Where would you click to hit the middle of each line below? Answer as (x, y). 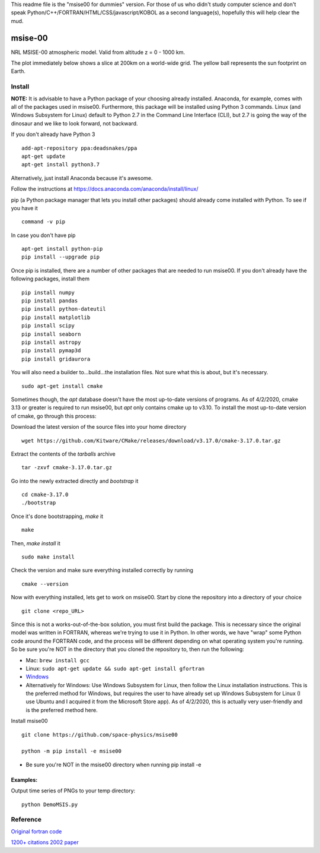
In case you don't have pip (43, 235)
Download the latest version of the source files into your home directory (99, 427)
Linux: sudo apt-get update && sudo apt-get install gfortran (115, 668)
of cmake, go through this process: (54, 416)
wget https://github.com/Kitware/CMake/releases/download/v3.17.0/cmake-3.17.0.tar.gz (151, 440)
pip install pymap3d (51, 351)
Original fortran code (36, 831)
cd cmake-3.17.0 (45, 495)
